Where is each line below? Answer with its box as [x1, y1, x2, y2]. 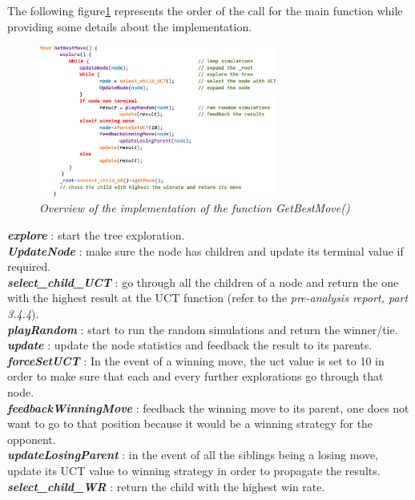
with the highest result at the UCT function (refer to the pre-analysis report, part [7, 289, 409, 306]
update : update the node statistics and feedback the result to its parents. [7, 337, 373, 353]
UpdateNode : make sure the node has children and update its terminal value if [7, 242, 404, 259]
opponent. [7, 430, 56, 447]
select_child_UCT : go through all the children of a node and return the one [7, 273, 399, 290]
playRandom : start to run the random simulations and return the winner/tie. [7, 321, 398, 337]
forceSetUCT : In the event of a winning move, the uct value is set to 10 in [7, 352, 385, 369]
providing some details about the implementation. [7, 18, 252, 34]
